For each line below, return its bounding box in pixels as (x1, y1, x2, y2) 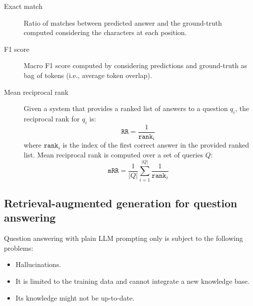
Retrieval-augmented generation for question (4, 195, 237, 210)
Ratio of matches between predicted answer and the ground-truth (24, 17, 222, 28)
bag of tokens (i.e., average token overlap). (24, 70, 152, 80)
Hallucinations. (15, 259, 61, 269)
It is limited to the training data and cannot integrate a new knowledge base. (15, 275, 250, 286)
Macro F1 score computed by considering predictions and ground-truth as (24, 60, 247, 71)
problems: (4, 242, 34, 253)
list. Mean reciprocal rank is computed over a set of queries (24, 149, 203, 159)
